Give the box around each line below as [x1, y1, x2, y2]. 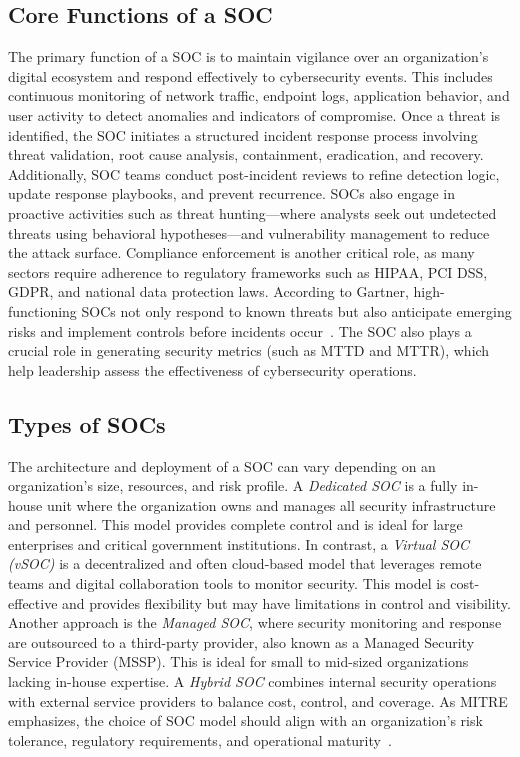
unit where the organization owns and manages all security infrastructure [46, 494, 496, 515]
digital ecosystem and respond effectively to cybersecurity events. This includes [8, 65, 493, 86]
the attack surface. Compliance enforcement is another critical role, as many [8, 242, 475, 263]
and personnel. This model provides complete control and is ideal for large [8, 514, 463, 535]
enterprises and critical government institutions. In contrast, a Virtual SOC [8, 533, 470, 554]
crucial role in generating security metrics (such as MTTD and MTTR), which [8, 340, 490, 361]
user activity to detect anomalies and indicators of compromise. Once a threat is [8, 104, 501, 125]
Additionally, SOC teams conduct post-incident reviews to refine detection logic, [8, 163, 500, 184]
